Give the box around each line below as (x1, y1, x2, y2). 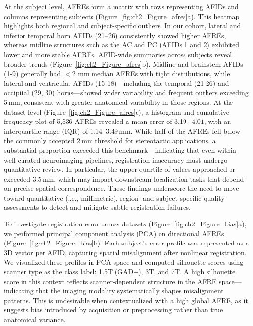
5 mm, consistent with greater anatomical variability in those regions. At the (4, 97, 233, 107)
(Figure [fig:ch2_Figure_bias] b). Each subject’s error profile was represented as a (4, 238, 249, 248)
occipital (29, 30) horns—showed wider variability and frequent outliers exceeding (4, 87, 249, 98)
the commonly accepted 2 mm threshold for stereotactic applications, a (4, 135, 216, 145)
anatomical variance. (4, 314, 66, 324)
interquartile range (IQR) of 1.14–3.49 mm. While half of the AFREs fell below (4, 125, 241, 136)
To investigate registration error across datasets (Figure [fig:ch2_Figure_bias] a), (4, 219, 247, 229)
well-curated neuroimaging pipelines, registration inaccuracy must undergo (4, 154, 228, 164)
